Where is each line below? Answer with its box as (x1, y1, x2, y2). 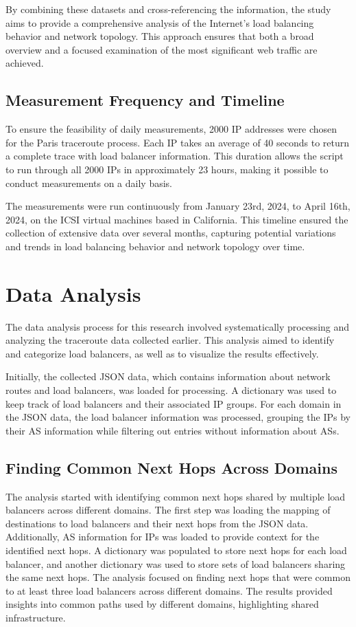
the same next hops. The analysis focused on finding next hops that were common (5, 570, 351, 584)
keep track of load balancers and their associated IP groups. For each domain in (5, 396, 342, 410)
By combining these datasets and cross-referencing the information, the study (5, 2, 331, 16)
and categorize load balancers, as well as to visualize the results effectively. (5, 346, 319, 360)
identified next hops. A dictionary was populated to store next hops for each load (5, 542, 347, 557)
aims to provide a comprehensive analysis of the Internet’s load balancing (5, 15, 314, 30)
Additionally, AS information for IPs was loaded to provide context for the (5, 529, 320, 544)
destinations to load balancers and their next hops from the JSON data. (5, 516, 309, 530)
